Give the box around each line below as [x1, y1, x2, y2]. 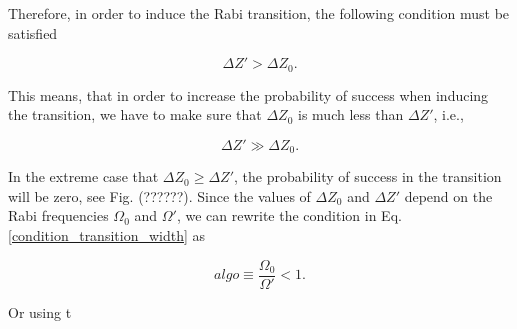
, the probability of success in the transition [234, 166, 502, 187]
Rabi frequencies [8, 205, 109, 226]
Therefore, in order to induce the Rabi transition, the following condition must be [8, 3, 510, 23]
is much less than [298, 104, 404, 125]
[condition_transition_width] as [8, 225, 206, 246]
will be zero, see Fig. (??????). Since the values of [8, 185, 311, 206]
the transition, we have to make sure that [8, 104, 262, 125]
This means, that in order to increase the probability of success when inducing [8, 84, 489, 105]
